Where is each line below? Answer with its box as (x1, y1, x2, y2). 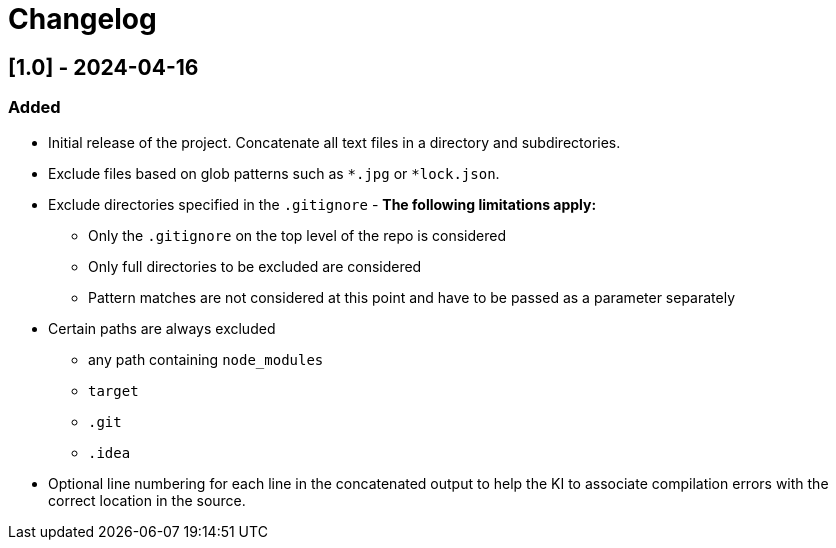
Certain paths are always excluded (48, 319, 276, 337)
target (88, 382, 139, 399)
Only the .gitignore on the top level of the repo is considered (88, 226, 506, 244)
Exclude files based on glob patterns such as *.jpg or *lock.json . (48, 164, 500, 182)
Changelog (8, 2, 157, 36)
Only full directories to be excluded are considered (88, 257, 422, 275)
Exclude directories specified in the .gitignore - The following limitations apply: (48, 195, 597, 213)
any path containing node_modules (88, 350, 324, 368)
